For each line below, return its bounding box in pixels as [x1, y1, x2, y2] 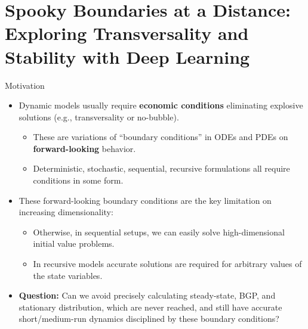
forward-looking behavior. [33, 142, 136, 154]
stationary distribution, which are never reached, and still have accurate [19, 300, 282, 313]
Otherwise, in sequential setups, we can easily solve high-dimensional [33, 225, 285, 238]
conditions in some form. [33, 174, 124, 187]
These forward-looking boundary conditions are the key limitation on [19, 194, 272, 206]
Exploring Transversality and [5, 21, 249, 45]
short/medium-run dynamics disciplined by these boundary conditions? [19, 312, 279, 325]
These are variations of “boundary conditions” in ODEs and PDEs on [33, 131, 288, 143]
